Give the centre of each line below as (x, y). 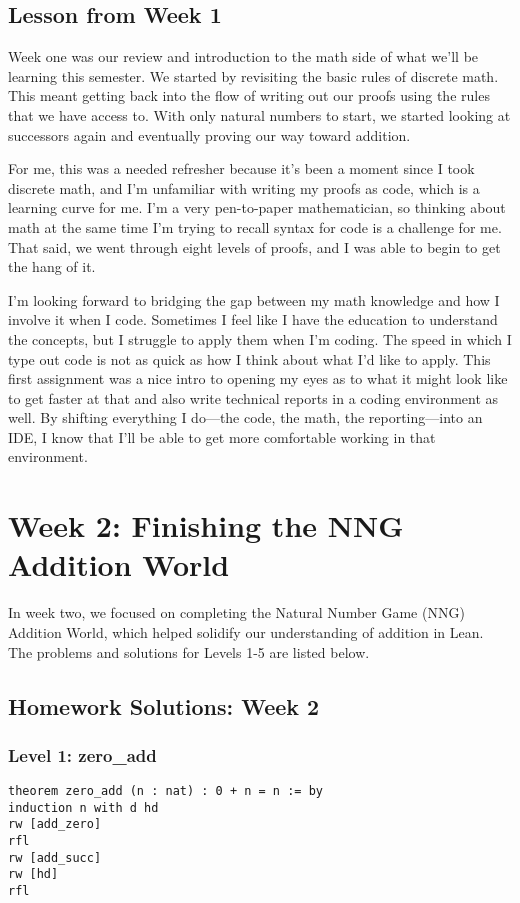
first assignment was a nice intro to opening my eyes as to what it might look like (258, 378)
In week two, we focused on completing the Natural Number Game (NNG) (236, 612)
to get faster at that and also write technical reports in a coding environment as (253, 397)
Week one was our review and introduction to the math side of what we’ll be (243, 56)
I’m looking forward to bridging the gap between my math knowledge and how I (254, 299)
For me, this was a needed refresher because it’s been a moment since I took (241, 168)
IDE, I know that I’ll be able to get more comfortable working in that (222, 436)
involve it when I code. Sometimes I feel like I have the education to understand (253, 319)
